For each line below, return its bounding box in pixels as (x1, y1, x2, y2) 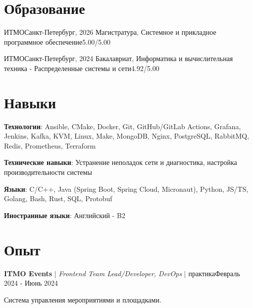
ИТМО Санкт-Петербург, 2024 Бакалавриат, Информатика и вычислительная (4, 53, 233, 64)
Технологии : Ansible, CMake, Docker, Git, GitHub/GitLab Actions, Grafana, (4, 121, 241, 131)
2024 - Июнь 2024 (4, 278, 58, 288)
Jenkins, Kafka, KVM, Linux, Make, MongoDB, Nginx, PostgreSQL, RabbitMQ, (4, 131, 250, 141)
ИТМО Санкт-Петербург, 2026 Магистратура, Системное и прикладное (4, 27, 216, 37)
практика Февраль (188, 268, 240, 278)
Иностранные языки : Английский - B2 (4, 210, 125, 220)
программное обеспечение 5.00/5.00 (4, 36, 111, 47)
